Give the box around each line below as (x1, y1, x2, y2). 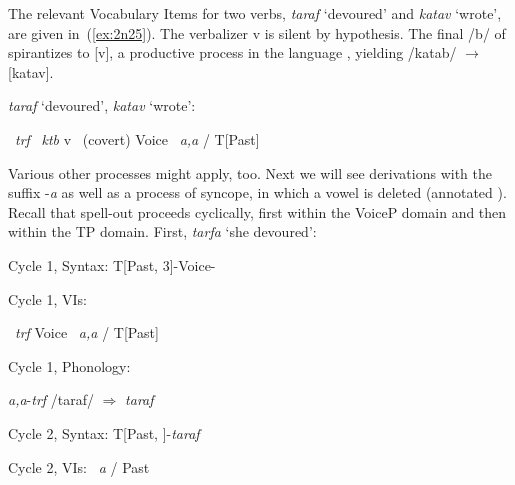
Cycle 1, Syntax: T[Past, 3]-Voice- (8, 254, 216, 275)
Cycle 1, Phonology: (8, 355, 131, 376)
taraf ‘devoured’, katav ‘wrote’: (8, 95, 196, 116)
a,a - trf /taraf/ (8, 389, 95, 410)
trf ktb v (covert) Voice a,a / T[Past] (15, 128, 260, 149)
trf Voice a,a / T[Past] (15, 322, 159, 343)
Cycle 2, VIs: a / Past (8, 456, 150, 477)
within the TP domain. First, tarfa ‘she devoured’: (8, 221, 317, 242)
